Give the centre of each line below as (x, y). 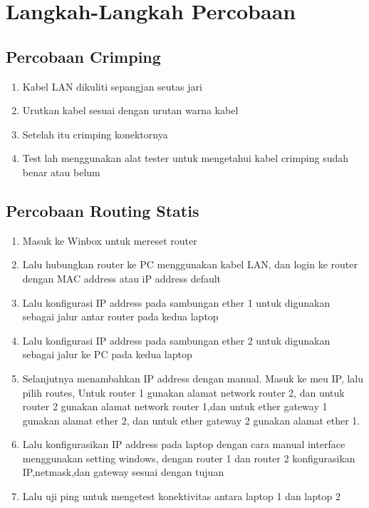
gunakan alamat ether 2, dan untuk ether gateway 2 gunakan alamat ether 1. (191, 420)
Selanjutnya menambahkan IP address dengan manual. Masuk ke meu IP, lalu (193, 378)
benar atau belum (61, 172)
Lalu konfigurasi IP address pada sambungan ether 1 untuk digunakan (176, 302)
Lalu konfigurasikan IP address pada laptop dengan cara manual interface (184, 444)
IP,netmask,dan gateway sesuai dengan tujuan (123, 472)
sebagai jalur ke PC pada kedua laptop (107, 354)
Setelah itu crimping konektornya (95, 134)
